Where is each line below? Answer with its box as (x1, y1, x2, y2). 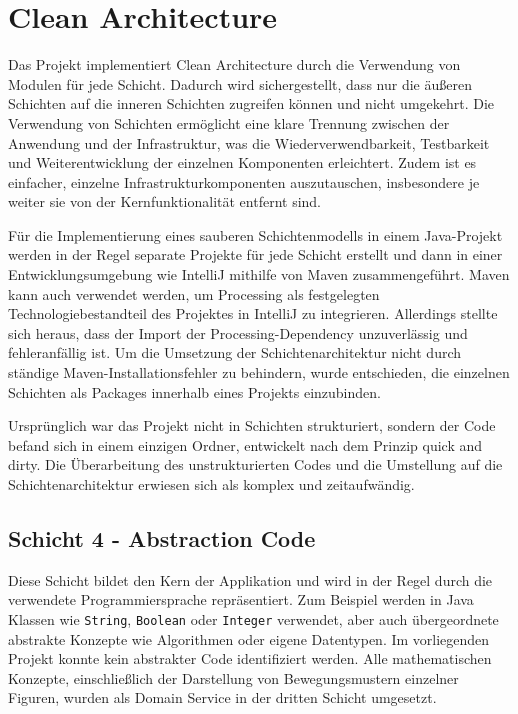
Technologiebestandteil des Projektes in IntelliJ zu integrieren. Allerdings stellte (8, 303, 498, 324)
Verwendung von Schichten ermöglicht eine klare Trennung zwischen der (8, 112, 450, 133)
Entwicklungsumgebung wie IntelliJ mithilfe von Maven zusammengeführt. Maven (8, 264, 510, 285)
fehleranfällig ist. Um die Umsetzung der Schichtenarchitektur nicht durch (8, 342, 462, 363)
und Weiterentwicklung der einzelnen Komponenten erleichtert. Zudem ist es (8, 152, 477, 173)
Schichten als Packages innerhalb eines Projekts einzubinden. (8, 381, 381, 402)
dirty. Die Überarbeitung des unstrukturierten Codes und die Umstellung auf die (8, 454, 503, 475)
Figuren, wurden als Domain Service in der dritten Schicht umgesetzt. (8, 687, 437, 708)
